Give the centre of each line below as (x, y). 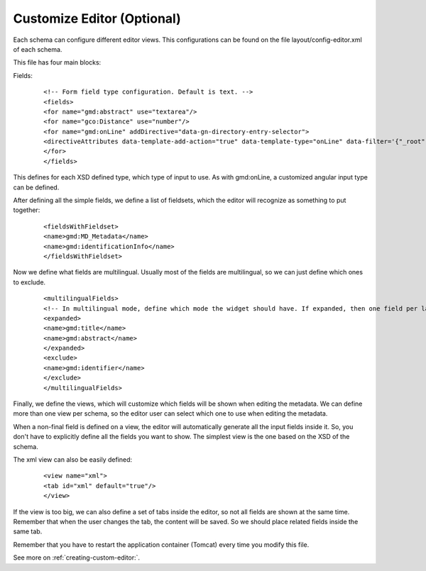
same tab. (28, 531)
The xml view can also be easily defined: (73, 460)
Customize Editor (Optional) (97, 18)
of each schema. (38, 49)
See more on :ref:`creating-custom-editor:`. (77, 558)
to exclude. (29, 282)
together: (27, 210)
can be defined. (36, 187)
